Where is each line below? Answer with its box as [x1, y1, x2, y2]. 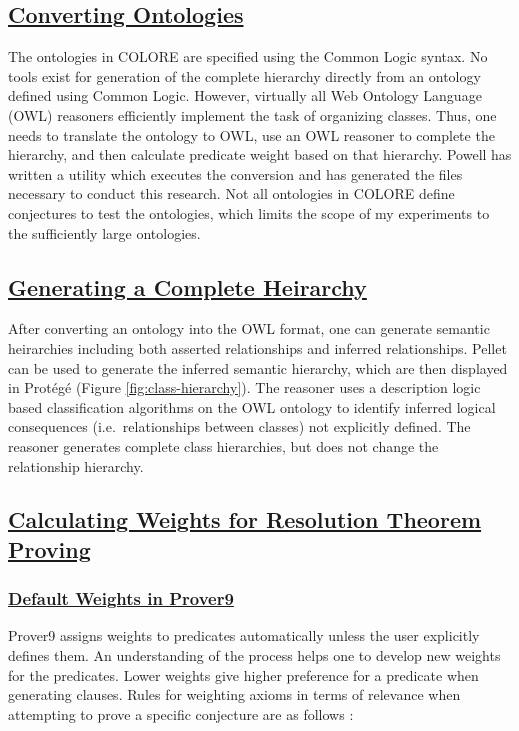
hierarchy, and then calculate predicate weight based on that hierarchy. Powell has [8, 144, 512, 165]
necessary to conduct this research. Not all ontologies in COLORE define [8, 183, 455, 204]
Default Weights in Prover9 [8, 586, 234, 611]
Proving [8, 533, 91, 564]
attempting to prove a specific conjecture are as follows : [8, 703, 354, 724]
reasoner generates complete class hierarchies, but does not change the [8, 435, 439, 456]
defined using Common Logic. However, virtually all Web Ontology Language [8, 85, 482, 106]
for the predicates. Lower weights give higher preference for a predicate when [8, 664, 479, 685]
